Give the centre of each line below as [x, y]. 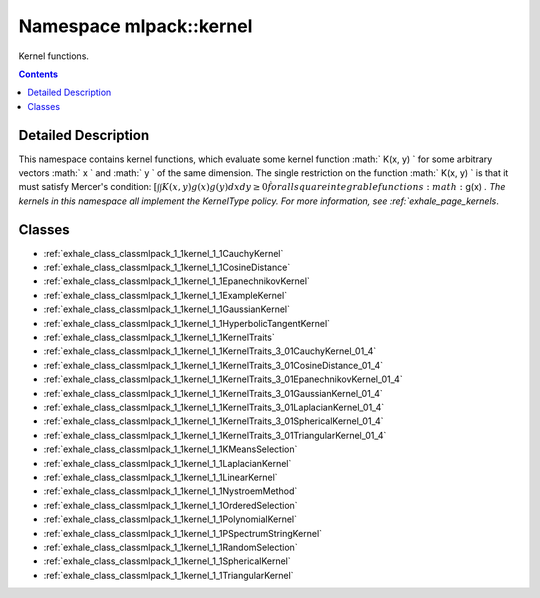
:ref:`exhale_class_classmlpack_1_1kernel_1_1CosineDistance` [167, 267]
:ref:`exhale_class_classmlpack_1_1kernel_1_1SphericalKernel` [167, 561]
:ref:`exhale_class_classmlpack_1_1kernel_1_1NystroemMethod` [170, 491]
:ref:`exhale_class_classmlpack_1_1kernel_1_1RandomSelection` [171, 547]
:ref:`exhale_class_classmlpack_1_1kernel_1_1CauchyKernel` [163, 253]
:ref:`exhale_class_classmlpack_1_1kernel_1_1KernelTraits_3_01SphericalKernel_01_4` [213, 421]
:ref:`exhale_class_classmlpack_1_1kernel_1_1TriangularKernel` [168, 575]
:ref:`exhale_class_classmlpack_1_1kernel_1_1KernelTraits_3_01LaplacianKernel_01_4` [214, 407]
